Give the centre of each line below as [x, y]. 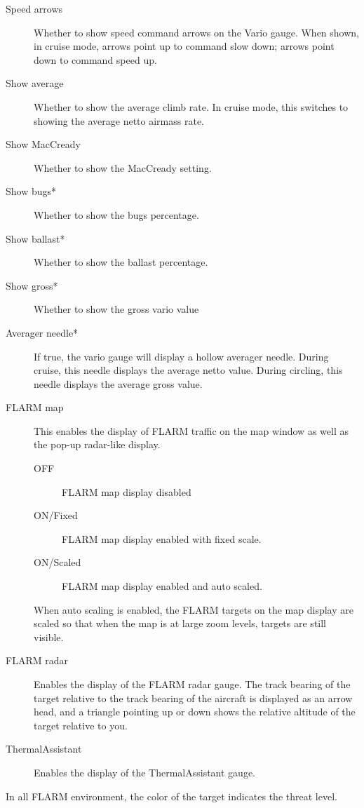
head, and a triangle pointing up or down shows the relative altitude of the [195, 712]
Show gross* [32, 285]
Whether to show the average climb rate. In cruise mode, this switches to [191, 106]
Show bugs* [31, 191]
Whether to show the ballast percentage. [121, 262]
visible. [49, 637]
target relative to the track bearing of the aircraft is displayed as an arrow [193, 698]
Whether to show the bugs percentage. [116, 214]
